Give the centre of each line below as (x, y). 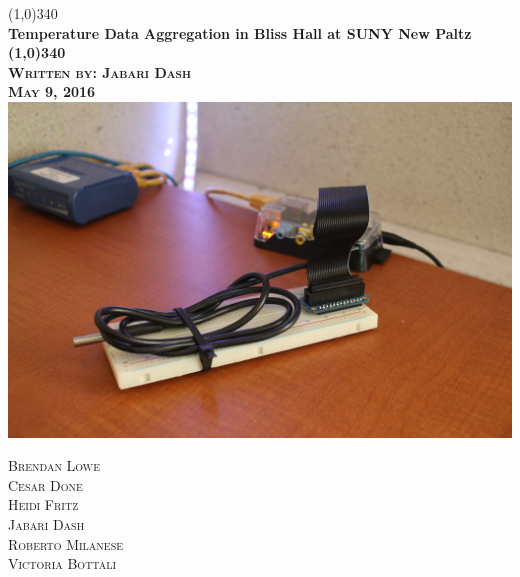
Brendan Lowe (54, 465)
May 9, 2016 (52, 91)
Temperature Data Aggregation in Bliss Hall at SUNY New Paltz (240, 32)
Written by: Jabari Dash (99, 71)
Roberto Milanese (66, 543)
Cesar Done (45, 484)
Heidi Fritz (43, 504)
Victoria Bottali (62, 563)
